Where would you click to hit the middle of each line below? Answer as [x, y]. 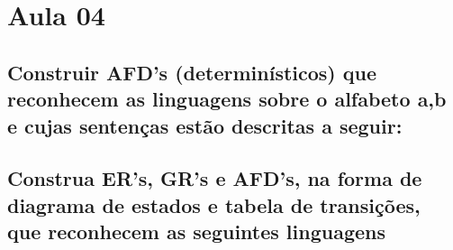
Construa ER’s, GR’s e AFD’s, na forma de [215, 178]
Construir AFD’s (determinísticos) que [192, 72]
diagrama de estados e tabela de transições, [214, 204]
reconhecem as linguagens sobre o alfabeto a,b [227, 99]
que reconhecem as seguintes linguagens [196, 231]
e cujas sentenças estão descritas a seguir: [205, 125]
